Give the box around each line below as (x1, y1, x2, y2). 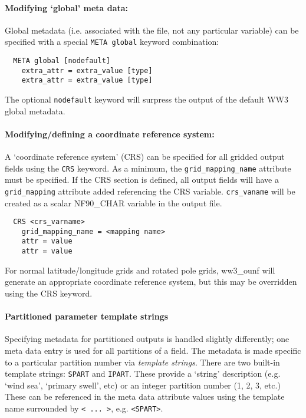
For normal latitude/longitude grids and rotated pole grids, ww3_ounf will (5, 264, 275, 276)
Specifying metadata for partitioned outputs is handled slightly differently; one (5, 333, 289, 345)
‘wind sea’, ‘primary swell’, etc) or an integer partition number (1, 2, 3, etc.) (5, 378, 281, 391)
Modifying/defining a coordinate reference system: (5, 127, 215, 140)
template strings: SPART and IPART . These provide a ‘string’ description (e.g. (5, 367, 281, 380)
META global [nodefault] (13, 57, 110, 65)
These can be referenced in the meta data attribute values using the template (5, 390, 285, 403)
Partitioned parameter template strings (5, 310, 169, 322)
